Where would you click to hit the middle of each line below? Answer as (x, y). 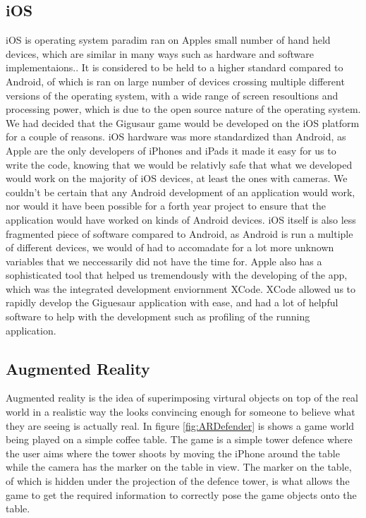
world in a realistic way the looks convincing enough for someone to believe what (181, 412)
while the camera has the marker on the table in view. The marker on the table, (179, 467)
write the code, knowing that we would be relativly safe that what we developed (179, 164)
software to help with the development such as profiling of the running (158, 317)
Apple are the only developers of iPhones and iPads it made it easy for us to (171, 150)
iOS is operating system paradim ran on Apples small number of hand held (168, 40)
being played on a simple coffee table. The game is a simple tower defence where (179, 439)
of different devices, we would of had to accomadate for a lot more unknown (170, 247)
